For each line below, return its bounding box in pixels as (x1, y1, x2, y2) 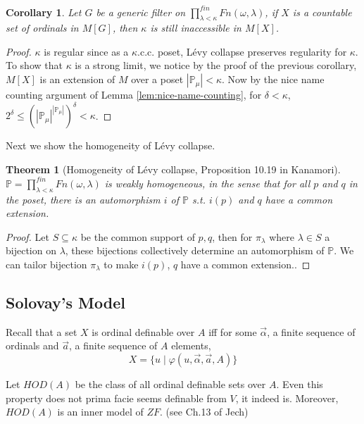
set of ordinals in (6, 20, 79, 35)
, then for (212, 229, 253, 244)
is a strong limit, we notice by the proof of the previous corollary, (75, 58, 357, 73)
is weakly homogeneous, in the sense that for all (104, 175, 310, 190)
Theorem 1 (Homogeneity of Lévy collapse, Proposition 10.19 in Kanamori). (6, 161, 341, 176)
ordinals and (6, 338, 59, 353)
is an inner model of (57, 404, 144, 419)
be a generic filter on (96, 4, 186, 19)
